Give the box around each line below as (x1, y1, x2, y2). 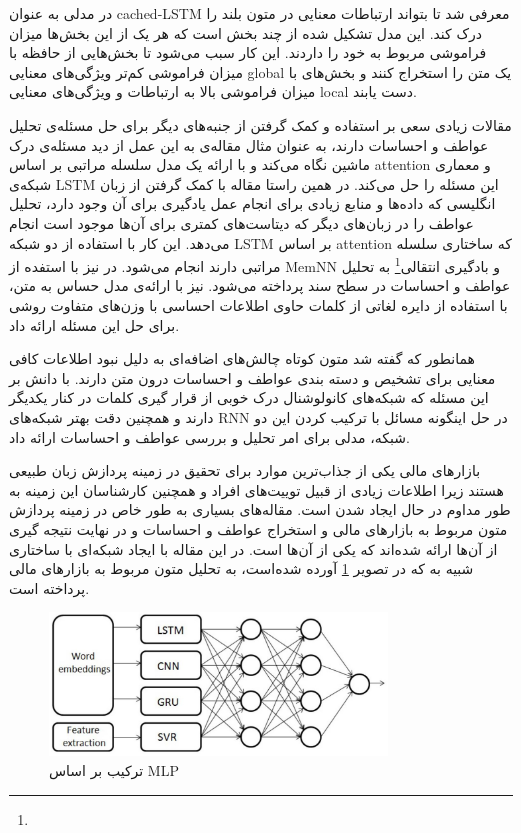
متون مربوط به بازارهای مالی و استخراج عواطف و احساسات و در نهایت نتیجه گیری (9, 518, 508, 539)
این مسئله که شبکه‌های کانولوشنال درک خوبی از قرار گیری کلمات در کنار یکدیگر (9, 387, 489, 408)
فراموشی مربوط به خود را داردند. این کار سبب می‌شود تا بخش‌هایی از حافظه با (9, 42, 487, 63)
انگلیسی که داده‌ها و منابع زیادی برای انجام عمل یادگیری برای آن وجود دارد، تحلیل (9, 193, 496, 214)
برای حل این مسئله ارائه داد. (9, 314, 180, 335)
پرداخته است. (9, 577, 90, 598)
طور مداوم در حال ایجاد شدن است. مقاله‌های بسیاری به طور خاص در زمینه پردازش (9, 499, 511, 520)
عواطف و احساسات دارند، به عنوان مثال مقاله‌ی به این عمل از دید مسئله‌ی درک (9, 134, 489, 155)
